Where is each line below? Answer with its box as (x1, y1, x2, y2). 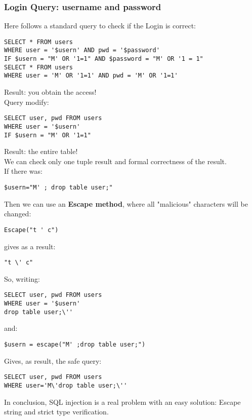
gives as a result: (4, 241, 56, 251)
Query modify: (4, 96, 49, 107)
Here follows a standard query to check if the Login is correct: (4, 20, 196, 31)
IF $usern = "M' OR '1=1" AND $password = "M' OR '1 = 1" (4, 55, 203, 63)
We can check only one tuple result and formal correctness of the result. (4, 156, 227, 166)
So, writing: (4, 273, 40, 284)
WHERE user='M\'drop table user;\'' (4, 381, 128, 389)
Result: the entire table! (4, 146, 78, 157)
